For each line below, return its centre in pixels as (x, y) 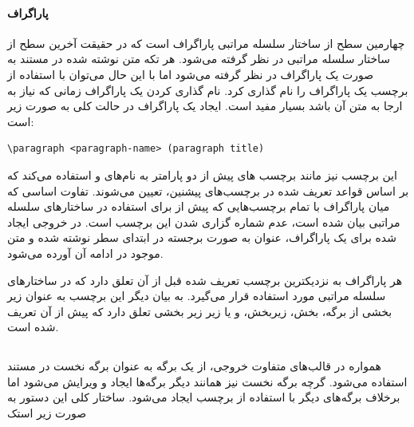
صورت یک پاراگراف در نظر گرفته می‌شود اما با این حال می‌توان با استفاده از (191, 74)
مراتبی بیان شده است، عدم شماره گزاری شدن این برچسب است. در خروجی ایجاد (204, 221)
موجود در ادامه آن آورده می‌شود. (85, 253)
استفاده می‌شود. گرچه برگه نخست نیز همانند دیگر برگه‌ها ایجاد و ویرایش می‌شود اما (207, 381)
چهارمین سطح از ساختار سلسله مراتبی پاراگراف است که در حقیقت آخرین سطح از (206, 43)
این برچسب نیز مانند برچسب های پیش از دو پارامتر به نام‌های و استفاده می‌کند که (202, 174)
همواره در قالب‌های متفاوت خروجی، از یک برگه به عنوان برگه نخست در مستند (194, 366)
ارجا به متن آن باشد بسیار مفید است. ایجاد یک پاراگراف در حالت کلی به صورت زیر (205, 106)
